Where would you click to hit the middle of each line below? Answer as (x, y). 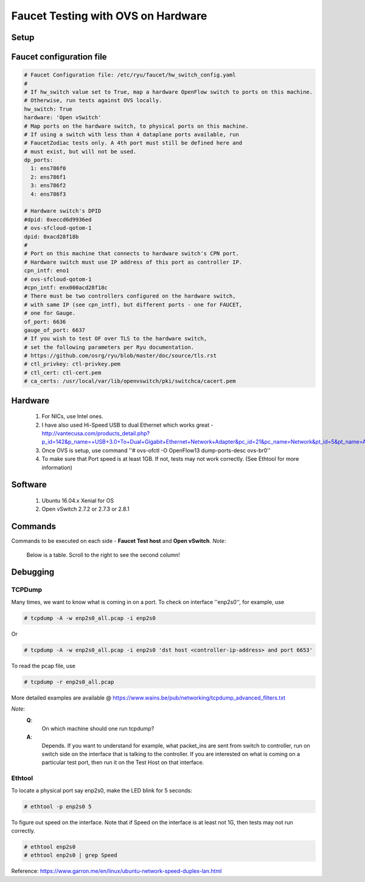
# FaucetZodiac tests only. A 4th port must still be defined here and (133, 143)
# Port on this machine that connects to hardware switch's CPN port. (132, 253)
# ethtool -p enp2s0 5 (58, 806)
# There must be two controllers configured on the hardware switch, (130, 296)
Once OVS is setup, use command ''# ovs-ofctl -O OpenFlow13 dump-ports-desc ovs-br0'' (156, 450)
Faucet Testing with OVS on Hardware (109, 16)
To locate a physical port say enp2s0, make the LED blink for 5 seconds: (102, 790)
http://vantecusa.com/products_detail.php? (96, 433)
